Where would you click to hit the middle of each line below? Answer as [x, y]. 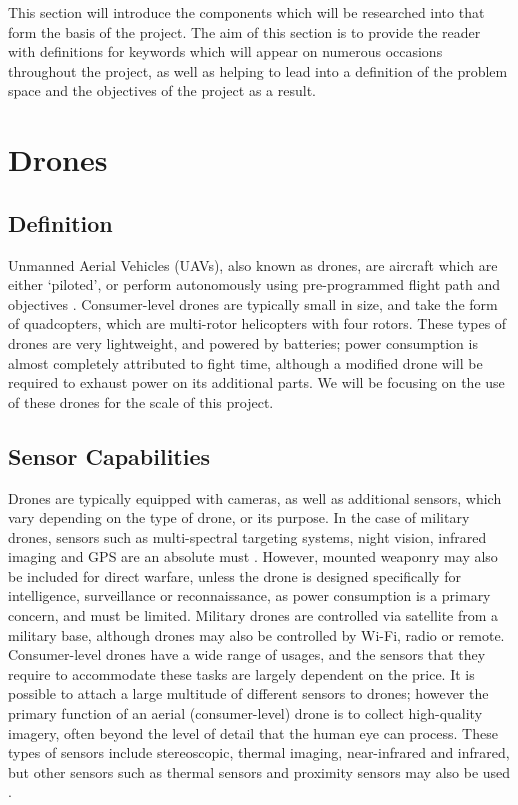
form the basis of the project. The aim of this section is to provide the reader [244, 31]
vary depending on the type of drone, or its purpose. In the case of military [239, 517]
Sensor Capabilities [109, 455]
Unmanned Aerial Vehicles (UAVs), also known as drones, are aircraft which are [253, 264]
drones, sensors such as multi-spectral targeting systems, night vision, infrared [247, 536]
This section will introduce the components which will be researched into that [246, 12]
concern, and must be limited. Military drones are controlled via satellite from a [253, 615]
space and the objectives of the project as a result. [162, 90]
